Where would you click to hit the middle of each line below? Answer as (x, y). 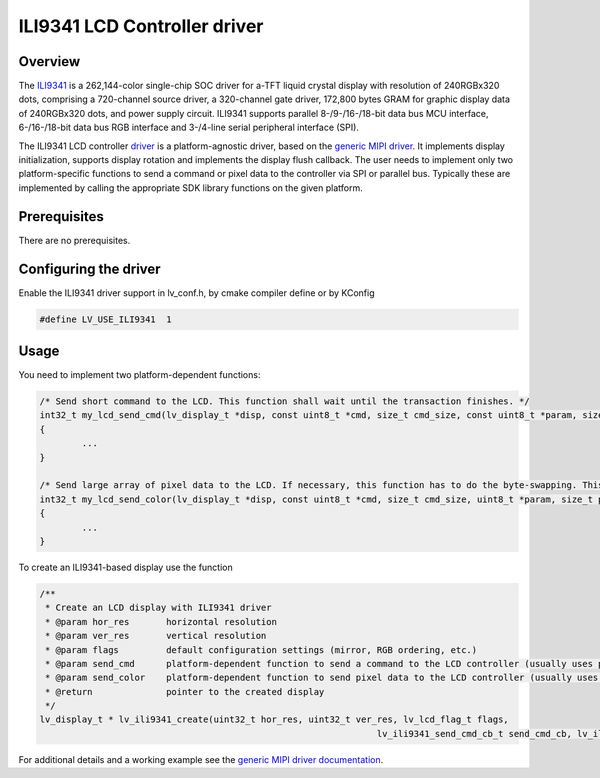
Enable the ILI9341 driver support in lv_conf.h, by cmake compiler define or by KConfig (196, 292)
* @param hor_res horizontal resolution (161, 621)
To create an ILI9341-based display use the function (126, 567)
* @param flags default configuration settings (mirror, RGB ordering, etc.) (261, 649)
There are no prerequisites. (74, 240)
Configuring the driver (89, 268)
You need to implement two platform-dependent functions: (139, 375)
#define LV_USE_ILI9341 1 (105, 319)
